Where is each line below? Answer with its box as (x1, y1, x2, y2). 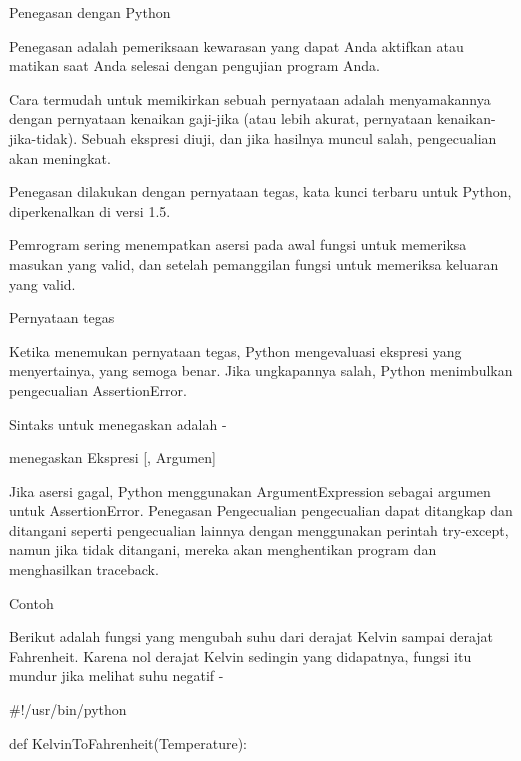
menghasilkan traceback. (9, 559, 159, 580)
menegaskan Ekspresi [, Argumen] (9, 447, 217, 468)
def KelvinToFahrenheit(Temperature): (9, 732, 247, 753)
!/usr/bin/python (20, 699, 127, 720)
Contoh (9, 592, 54, 613)
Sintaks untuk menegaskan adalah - (9, 413, 227, 434)
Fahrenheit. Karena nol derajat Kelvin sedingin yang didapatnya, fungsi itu (9, 645, 472, 666)
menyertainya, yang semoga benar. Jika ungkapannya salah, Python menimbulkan (9, 360, 513, 381)
